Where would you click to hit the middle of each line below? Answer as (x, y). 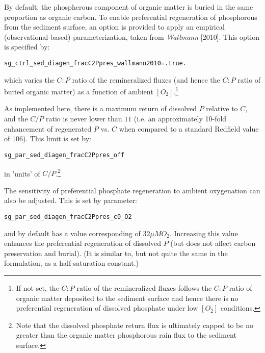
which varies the (29, 79)
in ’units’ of (22, 173)
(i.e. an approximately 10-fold (180, 119)
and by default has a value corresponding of (72, 233)
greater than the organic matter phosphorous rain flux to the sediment (126, 335)
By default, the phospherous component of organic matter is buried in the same (129, 7)
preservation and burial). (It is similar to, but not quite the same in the (116, 253)
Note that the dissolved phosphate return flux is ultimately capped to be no (135, 325)
